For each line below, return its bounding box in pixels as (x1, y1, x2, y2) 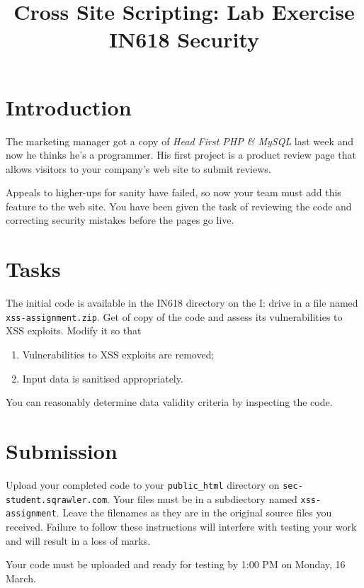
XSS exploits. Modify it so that (6, 323, 142, 338)
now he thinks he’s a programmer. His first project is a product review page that (6, 147, 356, 162)
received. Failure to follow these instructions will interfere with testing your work (6, 519, 357, 533)
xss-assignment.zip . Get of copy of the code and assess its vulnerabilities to (6, 309, 343, 324)
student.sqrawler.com (6, 494, 108, 505)
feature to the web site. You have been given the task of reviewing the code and (6, 198, 352, 213)
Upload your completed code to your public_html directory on (6, 477, 280, 492)
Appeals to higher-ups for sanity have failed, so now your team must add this (6, 185, 341, 200)
